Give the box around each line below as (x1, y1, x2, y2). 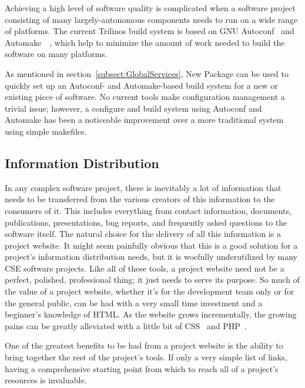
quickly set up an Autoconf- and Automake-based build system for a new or (5, 79, 278, 91)
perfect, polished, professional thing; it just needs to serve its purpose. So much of (5, 273, 300, 286)
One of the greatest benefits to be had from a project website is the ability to (5, 339, 283, 352)
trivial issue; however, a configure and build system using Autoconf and (5, 102, 262, 114)
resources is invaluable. (5, 374, 87, 386)
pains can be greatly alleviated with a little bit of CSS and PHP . (5, 319, 247, 332)
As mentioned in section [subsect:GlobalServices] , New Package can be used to (5, 67, 289, 79)
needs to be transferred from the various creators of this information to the (5, 193, 275, 205)
